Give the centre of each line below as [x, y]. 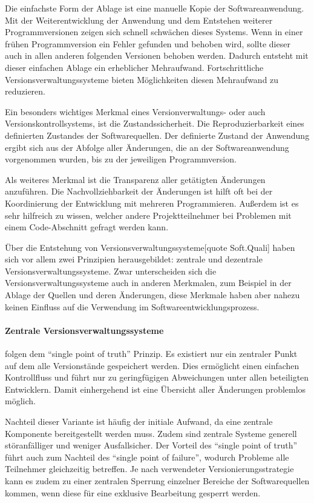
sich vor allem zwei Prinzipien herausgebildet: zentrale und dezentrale [134, 259]
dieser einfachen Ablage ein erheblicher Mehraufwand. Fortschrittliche [134, 67]
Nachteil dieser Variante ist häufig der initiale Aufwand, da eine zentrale [139, 421]
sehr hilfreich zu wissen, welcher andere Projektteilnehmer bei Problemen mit [148, 215]
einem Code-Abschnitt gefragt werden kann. [87, 227]
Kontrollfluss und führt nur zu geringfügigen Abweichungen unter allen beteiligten [157, 377]
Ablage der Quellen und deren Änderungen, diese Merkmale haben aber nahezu [152, 295]
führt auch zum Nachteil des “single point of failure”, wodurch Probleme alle [147, 457]
